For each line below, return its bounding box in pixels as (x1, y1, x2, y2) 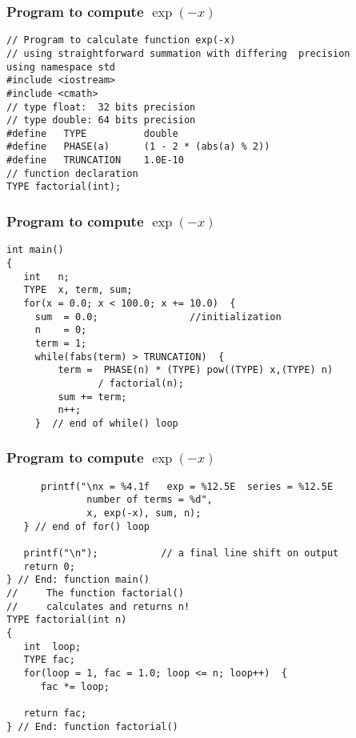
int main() (6, 244, 64, 256)
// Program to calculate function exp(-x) (6, 34, 236, 46)
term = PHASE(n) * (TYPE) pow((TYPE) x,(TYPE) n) (58, 364, 334, 376)
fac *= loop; (40, 680, 110, 692)
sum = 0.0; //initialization (34, 311, 282, 323)
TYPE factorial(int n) (6, 614, 127, 626)
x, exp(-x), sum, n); (86, 507, 202, 519)
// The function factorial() (6, 587, 184, 599)
